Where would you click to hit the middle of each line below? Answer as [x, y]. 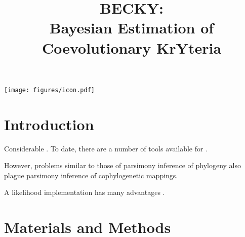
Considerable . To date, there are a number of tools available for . [106, 148]
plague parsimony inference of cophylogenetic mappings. [91, 175]
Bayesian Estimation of [132, 28]
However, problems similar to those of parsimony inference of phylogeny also [123, 165]
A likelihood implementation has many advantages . [85, 192]
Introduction [49, 124]
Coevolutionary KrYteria [132, 47]
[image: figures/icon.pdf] [49, 90]
